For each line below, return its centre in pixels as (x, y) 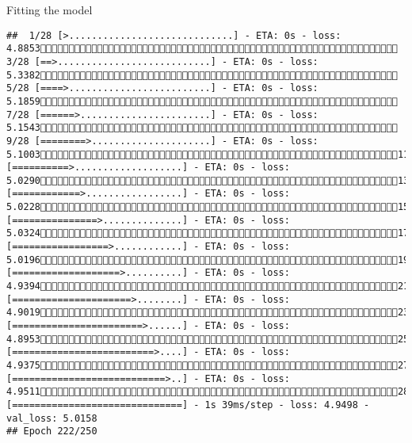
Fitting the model (50, 10)
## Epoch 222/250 (52, 432)
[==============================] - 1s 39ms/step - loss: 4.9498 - (188, 405)
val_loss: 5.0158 (52, 418)
